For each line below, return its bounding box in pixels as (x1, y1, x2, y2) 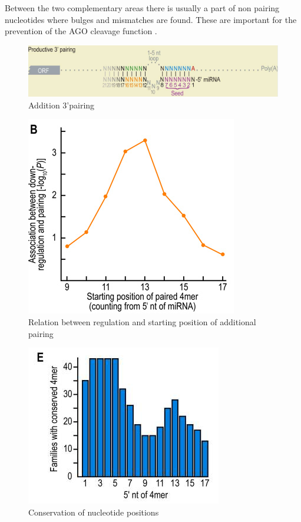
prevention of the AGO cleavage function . (5, 25, 157, 37)
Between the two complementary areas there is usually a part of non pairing (5, 2, 280, 14)
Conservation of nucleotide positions (28, 506, 159, 518)
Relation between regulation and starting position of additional (28, 315, 256, 328)
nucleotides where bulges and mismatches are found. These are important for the (5, 13, 297, 25)
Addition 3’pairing (28, 98, 95, 111)
